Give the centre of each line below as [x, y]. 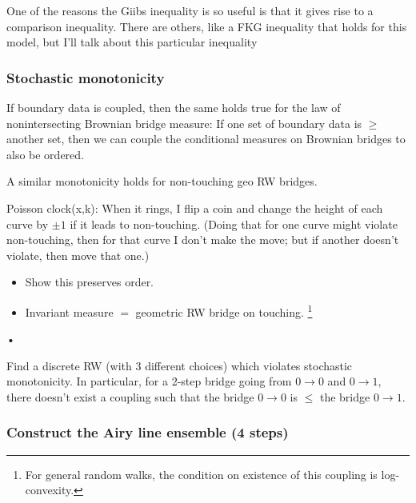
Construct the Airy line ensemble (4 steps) [148, 432]
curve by [28, 224]
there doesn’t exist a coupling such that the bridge [130, 396]
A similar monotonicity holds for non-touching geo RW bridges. [162, 181]
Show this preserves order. [90, 282]
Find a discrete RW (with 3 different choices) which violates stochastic [180, 365]
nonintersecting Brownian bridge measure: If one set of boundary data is [184, 123]
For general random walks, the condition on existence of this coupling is [201, 474]
